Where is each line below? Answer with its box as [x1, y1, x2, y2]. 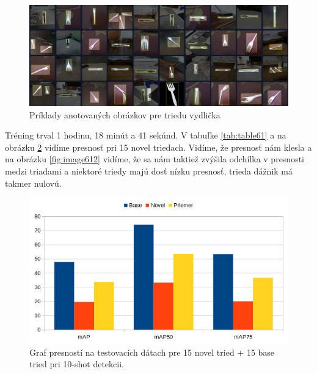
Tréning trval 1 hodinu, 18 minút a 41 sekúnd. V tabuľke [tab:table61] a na [5, 129, 286, 142]
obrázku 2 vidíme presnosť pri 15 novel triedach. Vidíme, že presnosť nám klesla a [5, 140, 312, 153]
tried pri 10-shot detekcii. [29, 358, 124, 370]
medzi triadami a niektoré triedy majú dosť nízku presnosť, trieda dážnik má [5, 165, 293, 177]
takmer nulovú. [5, 176, 62, 189]
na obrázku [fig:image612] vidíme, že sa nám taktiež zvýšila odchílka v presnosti [5, 153, 304, 165]
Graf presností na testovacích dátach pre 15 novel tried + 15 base [29, 345, 275, 358]
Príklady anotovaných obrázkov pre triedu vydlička [29, 108, 220, 121]
